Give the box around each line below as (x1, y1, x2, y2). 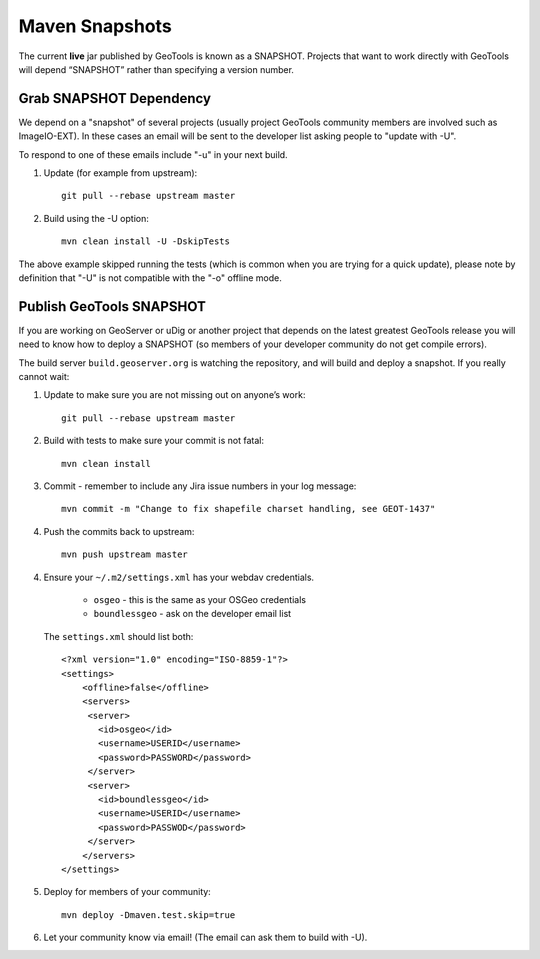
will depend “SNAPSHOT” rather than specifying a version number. (18, 63, 295, 75)
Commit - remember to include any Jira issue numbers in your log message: (43, 480, 357, 492)
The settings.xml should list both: (43, 630, 194, 642)
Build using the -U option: (43, 212, 149, 224)
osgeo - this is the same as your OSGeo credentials (93, 593, 307, 605)
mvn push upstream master (61, 549, 189, 560)
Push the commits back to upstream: (43, 525, 195, 537)
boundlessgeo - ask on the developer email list (93, 608, 292, 620)
